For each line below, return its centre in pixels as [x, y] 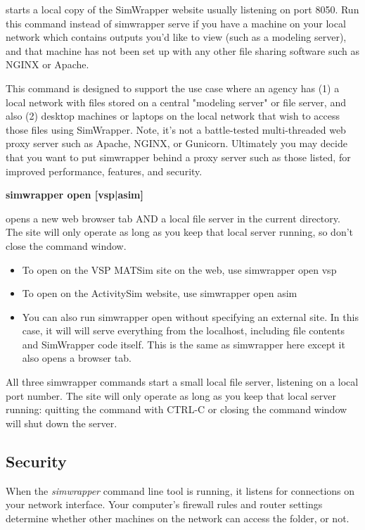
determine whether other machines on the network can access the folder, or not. [178, 518]
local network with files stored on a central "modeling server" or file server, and [176, 102]
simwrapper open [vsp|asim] [75, 195]
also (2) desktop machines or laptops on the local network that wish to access [173, 116]
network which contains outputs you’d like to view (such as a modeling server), [176, 37]
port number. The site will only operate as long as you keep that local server [171, 395]
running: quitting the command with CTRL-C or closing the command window [177, 409]
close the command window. [66, 245]
